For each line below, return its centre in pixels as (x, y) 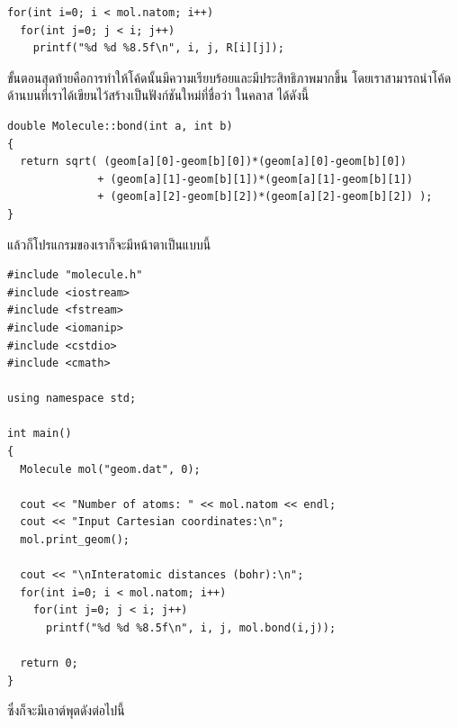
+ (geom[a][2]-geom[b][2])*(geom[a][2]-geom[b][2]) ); (265, 197)
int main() (40, 434)
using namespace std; (72, 399)
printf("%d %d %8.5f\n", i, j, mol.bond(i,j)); (191, 628)
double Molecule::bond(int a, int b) (120, 126)
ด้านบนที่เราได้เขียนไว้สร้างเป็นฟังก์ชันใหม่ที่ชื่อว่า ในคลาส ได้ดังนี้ (158, 95)
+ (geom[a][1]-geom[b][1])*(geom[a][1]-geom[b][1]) (256, 179)
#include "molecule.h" (75, 275)
